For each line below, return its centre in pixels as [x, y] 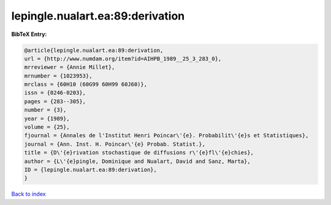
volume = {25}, [47, 127]
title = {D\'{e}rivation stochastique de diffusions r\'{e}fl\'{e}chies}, [139, 153]
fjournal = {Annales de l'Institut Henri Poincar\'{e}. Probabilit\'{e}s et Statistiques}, [166, 135]
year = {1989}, [47, 118]
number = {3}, [45, 110]
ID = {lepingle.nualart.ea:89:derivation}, [91, 170]
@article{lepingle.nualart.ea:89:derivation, [94, 50]
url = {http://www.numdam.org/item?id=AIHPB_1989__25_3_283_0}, [123, 59]
